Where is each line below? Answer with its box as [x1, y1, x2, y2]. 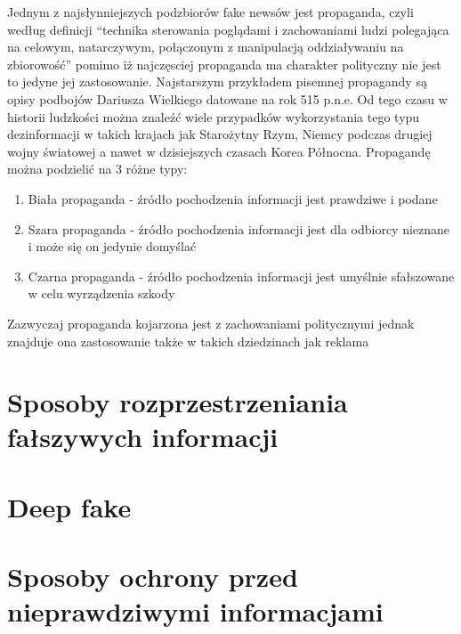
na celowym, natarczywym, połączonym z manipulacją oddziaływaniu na [7, 37, 404, 56]
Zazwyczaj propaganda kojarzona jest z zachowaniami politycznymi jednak [7, 313, 415, 332]
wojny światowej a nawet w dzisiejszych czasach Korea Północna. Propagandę [7, 142, 431, 160]
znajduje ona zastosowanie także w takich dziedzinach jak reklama [7, 331, 369, 350]
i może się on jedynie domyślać [28, 237, 197, 256]
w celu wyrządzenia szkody [28, 284, 175, 303]
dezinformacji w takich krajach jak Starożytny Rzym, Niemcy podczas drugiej [7, 125, 433, 143]
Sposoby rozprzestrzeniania [7, 384, 348, 420]
